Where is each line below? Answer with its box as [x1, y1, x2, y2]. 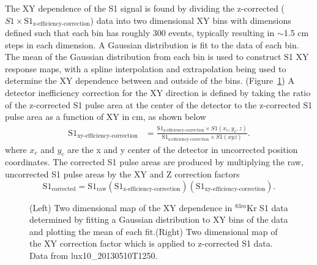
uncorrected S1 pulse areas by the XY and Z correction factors [5, 168, 240, 180]
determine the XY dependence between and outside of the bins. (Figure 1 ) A [5, 74, 294, 87]
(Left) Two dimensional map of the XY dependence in [29, 201, 233, 214]
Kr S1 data [247, 201, 288, 214]
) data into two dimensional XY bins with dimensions [90, 13, 291, 26]
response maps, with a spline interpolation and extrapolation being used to [5, 62, 286, 75]
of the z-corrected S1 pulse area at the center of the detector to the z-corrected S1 [5, 98, 313, 111]
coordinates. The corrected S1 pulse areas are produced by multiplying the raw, [5, 155, 304, 168]
